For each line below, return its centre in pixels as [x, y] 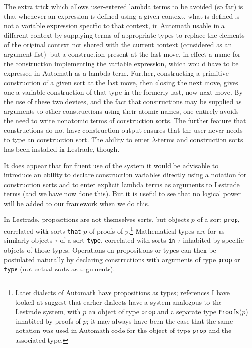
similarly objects [28, 240]
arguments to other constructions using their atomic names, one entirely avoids [121, 111]
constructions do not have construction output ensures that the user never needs [123, 130]
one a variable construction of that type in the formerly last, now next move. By [123, 92]
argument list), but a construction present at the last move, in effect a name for [122, 54]
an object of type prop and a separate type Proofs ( [165, 311]
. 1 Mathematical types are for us [177, 230]
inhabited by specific [213, 240]
